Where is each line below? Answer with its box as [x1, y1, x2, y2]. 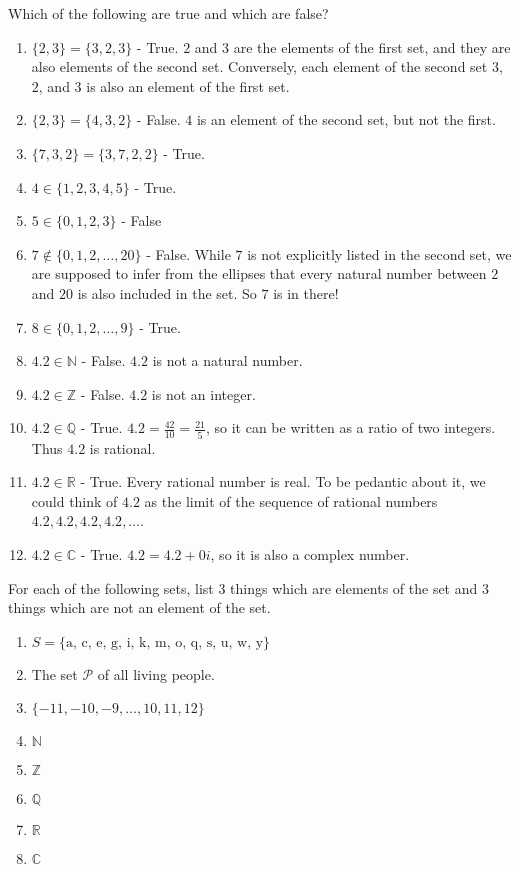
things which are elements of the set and [230, 577, 478, 598]
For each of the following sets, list [8, 577, 214, 598]
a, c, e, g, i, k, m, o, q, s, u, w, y [66, 635, 264, 650]
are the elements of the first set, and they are [233, 36, 511, 57]
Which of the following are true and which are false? [8, 3, 329, 23]
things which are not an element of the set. [8, 597, 271, 618]
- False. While [146, 243, 231, 264]
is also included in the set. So [77, 282, 257, 303]
